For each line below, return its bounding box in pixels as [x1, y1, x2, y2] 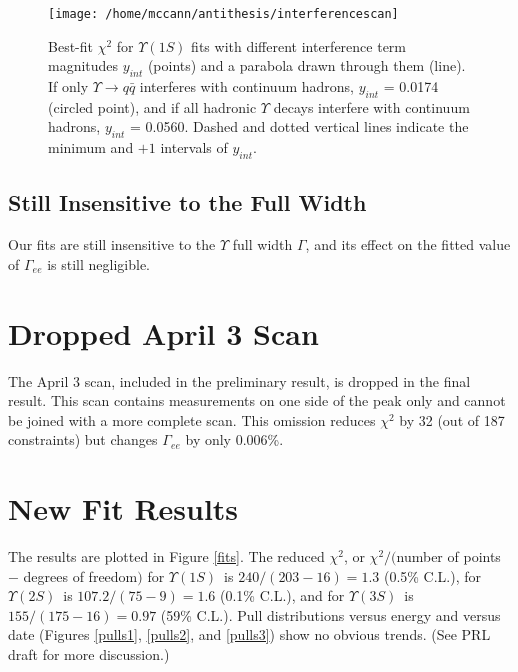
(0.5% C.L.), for [383, 565, 482, 586]
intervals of [160, 137, 228, 158]
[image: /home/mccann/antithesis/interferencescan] [48, 7, 399, 21]
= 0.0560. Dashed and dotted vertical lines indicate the [130, 116, 469, 137]
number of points [396, 546, 501, 567]
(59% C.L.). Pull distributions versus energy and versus [160, 604, 501, 625]
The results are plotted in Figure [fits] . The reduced [8, 546, 325, 567]
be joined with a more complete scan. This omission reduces [8, 409, 376, 430]
